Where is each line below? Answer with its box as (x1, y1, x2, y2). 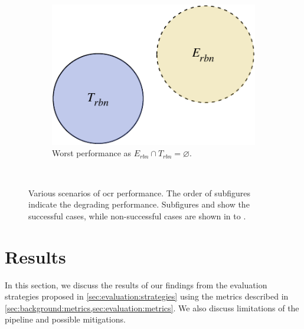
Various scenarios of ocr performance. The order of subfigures (28, 186, 251, 199)
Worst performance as (52, 147, 132, 159)
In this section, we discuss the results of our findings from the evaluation (5, 278, 267, 291)
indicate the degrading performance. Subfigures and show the (28, 198, 250, 210)
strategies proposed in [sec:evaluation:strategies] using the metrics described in (5, 290, 289, 302)
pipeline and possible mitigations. (5, 313, 126, 325)
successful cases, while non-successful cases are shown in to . (28, 209, 246, 222)
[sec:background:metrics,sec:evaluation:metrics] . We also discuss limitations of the (5, 301, 299, 314)
